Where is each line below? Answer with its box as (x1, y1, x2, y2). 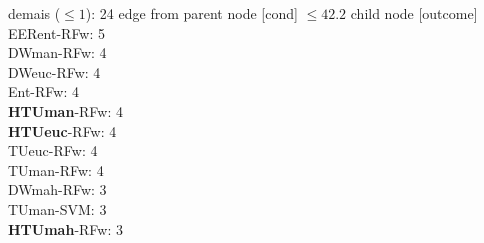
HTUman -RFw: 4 (8, 100, 123, 121)
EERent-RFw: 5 (8, 22, 106, 43)
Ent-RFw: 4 (8, 81, 79, 102)
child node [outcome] (350, 3, 478, 23)
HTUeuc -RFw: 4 (8, 120, 117, 141)
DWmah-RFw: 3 (8, 179, 107, 200)
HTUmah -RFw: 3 (8, 218, 123, 239)
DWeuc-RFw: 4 (8, 61, 101, 82)
